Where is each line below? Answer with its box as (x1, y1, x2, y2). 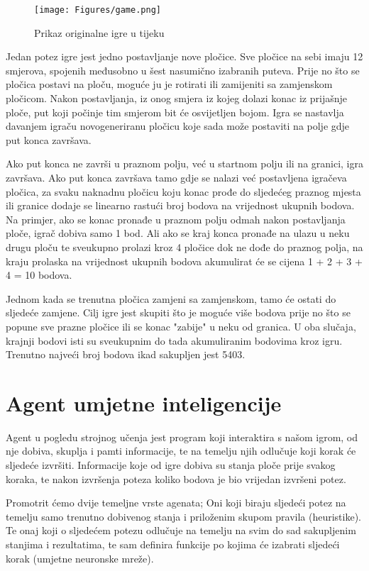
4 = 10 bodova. (6, 267, 72, 282)
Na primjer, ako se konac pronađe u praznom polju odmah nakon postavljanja (6, 211, 346, 226)
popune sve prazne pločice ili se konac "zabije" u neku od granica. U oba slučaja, (6, 318, 356, 333)
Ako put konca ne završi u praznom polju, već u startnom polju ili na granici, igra (6, 156, 363, 171)
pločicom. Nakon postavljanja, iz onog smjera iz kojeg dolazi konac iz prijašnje (6, 91, 347, 106)
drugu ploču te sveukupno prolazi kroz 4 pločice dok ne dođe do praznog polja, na (6, 239, 363, 254)
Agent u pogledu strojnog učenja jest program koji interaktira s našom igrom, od (6, 429, 358, 444)
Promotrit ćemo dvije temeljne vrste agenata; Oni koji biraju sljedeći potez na (6, 495, 346, 510)
